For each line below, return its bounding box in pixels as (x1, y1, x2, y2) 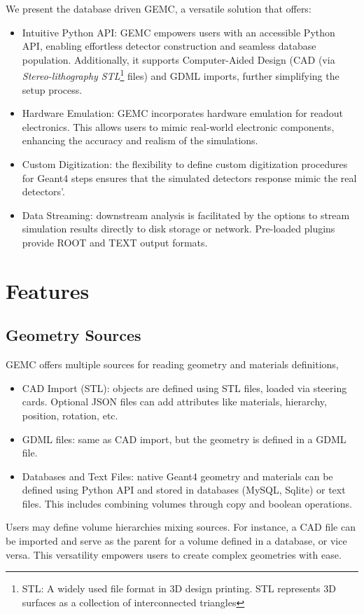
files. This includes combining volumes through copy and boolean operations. (22, 496, 352, 510)
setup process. (22, 82, 83, 97)
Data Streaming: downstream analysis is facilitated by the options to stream (22, 207, 350, 222)
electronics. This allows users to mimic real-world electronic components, (22, 119, 335, 134)
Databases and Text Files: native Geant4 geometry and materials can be (22, 468, 333, 483)
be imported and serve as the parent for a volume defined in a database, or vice (6, 533, 347, 548)
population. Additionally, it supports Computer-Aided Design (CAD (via (22, 52, 335, 67)
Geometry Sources (6, 324, 141, 346)
